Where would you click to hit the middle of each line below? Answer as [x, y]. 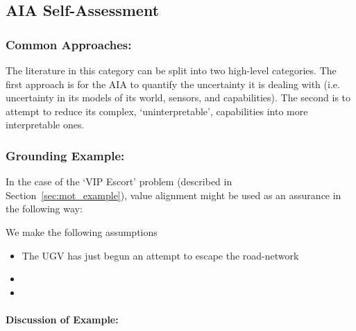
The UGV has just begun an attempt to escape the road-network [160, 255]
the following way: [44, 209]
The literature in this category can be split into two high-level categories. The [171, 70]
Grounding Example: [65, 155]
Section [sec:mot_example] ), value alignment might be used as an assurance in [173, 195]
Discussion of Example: [62, 319]
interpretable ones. [45, 125]
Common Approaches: [69, 44]
